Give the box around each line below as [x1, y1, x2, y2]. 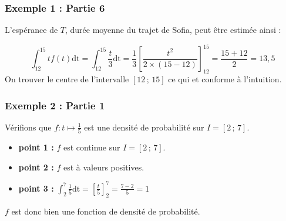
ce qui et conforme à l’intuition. [168, 73, 282, 85]
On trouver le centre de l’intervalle [5, 73, 129, 85]
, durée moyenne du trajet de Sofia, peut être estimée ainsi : [65, 24, 281, 36]
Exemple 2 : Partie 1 [5, 98, 105, 112]
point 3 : [18, 182, 54, 194]
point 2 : [18, 160, 54, 173]
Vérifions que [5, 120, 52, 133]
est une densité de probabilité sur [84, 120, 204, 133]
